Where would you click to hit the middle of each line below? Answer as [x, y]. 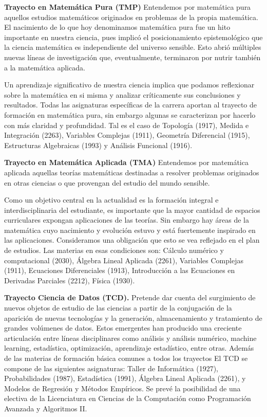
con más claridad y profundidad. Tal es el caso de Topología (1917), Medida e [127, 125]
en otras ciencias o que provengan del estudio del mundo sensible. [107, 182]
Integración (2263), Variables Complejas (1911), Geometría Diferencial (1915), [127, 135]
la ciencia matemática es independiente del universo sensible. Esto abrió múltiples [133, 47]
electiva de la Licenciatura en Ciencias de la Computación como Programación [128, 398]
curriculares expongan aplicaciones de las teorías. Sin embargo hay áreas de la [127, 220]
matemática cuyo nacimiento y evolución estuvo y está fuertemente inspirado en [130, 230]
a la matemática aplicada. [45, 67]
